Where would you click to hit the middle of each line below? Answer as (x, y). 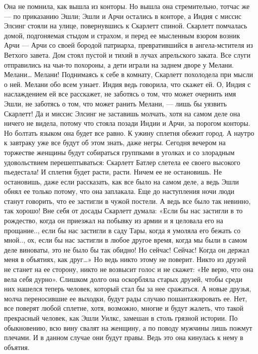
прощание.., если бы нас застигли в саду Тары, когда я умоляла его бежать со (122, 230)
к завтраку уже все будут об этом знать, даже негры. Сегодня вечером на (115, 142)
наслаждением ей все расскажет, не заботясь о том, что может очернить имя (120, 94)
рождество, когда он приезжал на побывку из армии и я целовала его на (114, 221)
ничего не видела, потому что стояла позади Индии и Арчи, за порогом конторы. (127, 123)
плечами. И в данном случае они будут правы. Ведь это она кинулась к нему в (124, 337)
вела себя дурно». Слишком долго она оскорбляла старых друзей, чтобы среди (123, 279)
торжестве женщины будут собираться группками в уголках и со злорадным (119, 152)
